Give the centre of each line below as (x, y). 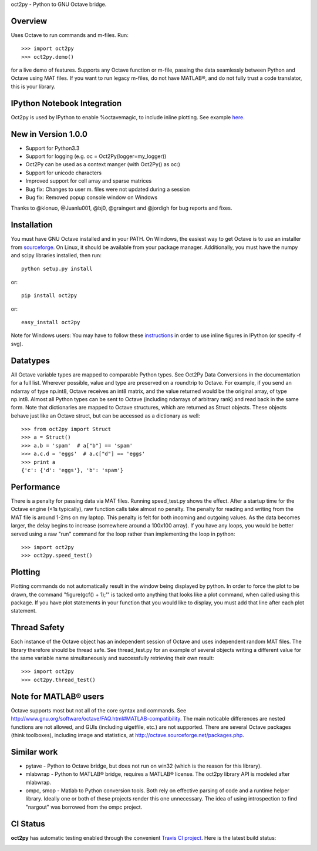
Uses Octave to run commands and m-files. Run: (70, 35)
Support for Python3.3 (53, 148)
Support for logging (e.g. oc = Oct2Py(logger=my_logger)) (96, 156)
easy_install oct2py (51, 322)
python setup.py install (57, 269)
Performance (36, 487)
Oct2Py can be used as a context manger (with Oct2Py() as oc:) (103, 164)
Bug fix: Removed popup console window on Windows (92, 197)
